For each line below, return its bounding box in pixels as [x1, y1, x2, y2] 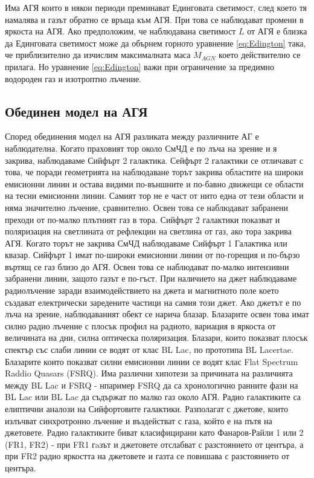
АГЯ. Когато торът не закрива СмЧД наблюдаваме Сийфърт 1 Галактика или [5, 236, 287, 249]
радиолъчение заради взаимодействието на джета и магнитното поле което [5, 284, 279, 297]
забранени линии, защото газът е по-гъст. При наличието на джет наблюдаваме [5, 272, 297, 285]
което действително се [219, 48, 301, 61]
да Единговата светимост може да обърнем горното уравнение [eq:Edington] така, [5, 36, 306, 49]
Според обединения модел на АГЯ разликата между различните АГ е [5, 130, 259, 143]
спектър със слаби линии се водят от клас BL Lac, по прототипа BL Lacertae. [5, 343, 293, 356]
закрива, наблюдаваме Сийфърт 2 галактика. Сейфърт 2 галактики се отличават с [5, 153, 304, 166]
